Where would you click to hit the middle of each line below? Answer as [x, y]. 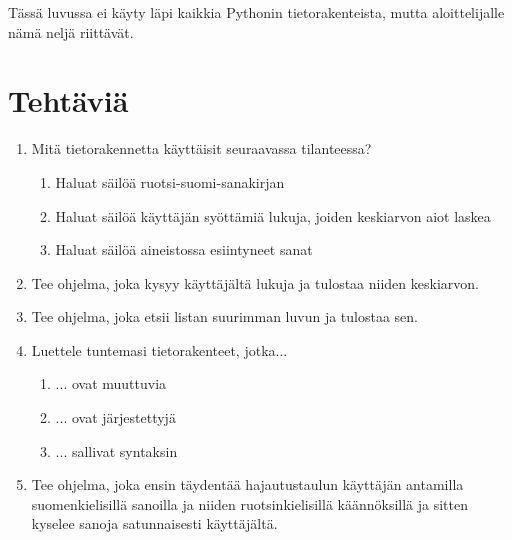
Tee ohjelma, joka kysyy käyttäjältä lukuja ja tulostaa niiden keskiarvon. [255, 282]
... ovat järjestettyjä [115, 417]
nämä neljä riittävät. [71, 31]
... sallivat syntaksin [116, 450]
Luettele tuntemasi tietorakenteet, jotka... [159, 349]
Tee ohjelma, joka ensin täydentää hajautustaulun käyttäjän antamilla [247, 484]
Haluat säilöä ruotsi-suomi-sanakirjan [170, 181]
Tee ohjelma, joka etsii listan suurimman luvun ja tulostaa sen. [225, 316]
